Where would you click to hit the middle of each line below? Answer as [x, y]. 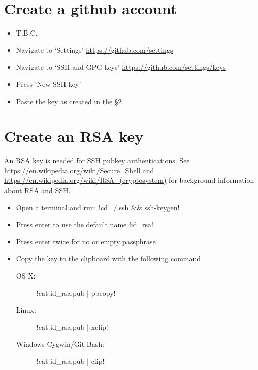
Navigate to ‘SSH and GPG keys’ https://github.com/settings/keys [121, 67]
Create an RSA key [74, 136]
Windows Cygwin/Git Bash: [60, 344]
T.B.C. [27, 33]
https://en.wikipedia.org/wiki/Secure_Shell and [79, 170]
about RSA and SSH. [37, 190]
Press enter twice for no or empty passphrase [86, 241]
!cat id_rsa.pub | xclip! [72, 327]
